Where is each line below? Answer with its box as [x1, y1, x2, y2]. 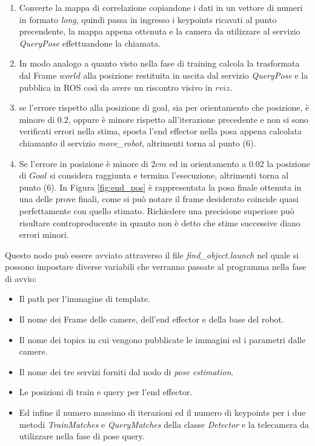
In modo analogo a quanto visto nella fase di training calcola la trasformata [19, 57, 300, 70]
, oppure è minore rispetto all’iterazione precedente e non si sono [68, 113, 309, 125]
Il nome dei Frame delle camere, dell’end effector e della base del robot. [19, 313, 284, 326]
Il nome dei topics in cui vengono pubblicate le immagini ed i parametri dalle [19, 333, 306, 346]
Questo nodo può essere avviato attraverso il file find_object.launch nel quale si [5, 248, 299, 261]
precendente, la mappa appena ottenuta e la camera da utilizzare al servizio [19, 25, 300, 38]
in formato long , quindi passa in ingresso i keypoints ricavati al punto [19, 13, 277, 25]
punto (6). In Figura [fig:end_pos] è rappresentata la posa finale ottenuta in [19, 180, 302, 193]
